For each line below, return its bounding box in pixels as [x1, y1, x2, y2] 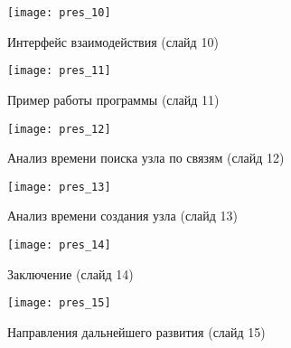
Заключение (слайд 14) [7, 264, 134, 283]
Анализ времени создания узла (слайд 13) [7, 206, 239, 225]
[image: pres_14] [7, 239, 111, 251]
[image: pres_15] [7, 296, 111, 310]
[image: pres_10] [7, 6, 111, 19]
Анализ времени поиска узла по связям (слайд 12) [7, 148, 285, 167]
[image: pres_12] [7, 122, 111, 136]
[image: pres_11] [7, 64, 111, 78]
